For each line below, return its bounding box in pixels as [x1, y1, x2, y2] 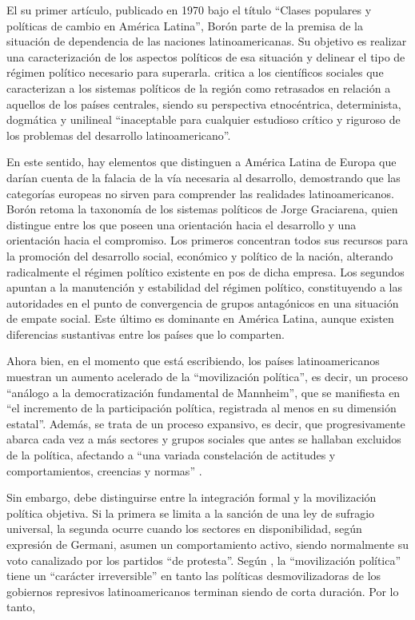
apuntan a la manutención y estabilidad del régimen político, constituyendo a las [6, 279, 402, 296]
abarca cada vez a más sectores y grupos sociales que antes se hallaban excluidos [6, 431, 401, 447]
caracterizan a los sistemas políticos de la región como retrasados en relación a [6, 79, 391, 96]
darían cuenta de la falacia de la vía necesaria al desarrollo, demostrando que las [6, 169, 401, 185]
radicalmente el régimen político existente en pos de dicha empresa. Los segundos [6, 263, 405, 280]
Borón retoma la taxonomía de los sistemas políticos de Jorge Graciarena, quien [6, 201, 398, 217]
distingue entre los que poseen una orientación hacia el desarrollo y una [6, 216, 357, 232]
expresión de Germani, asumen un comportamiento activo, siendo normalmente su [6, 536, 409, 552]
